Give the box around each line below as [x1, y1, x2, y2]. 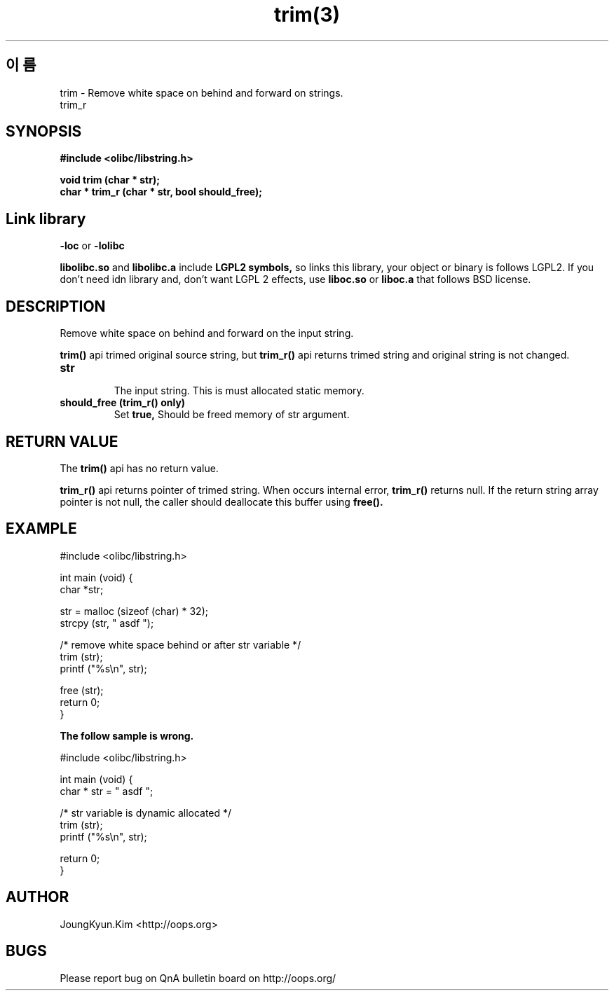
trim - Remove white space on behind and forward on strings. [60, 86, 343, 99]
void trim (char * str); [60, 174, 161, 186]
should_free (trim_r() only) [60, 396, 186, 409]
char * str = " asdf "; [60, 784, 153, 797]
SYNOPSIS [6, 123, 82, 141]
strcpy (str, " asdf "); [60, 616, 154, 629]
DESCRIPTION [6, 297, 106, 315]
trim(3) [273, 3, 341, 27]
